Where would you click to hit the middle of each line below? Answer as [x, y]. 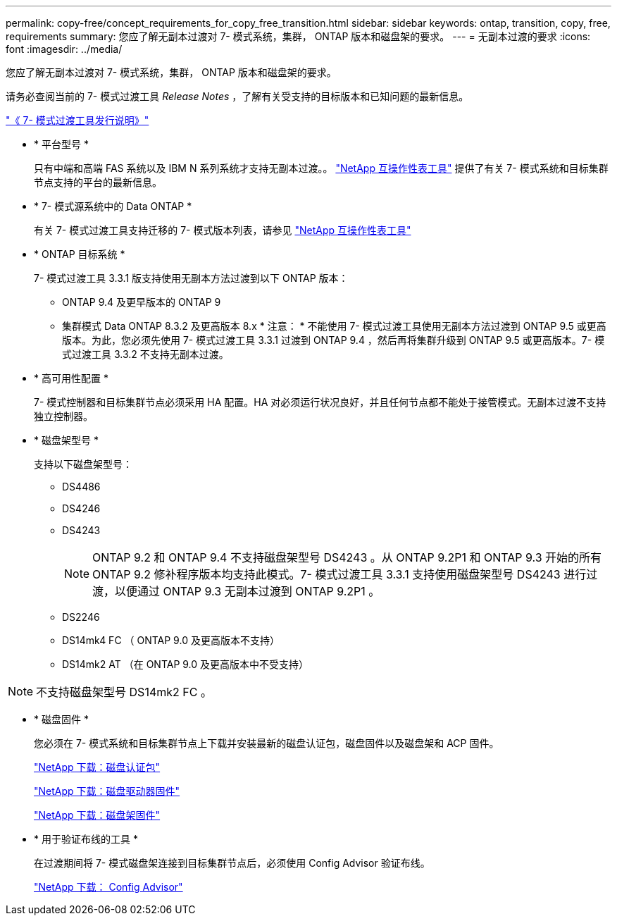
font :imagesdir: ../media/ [64, 49]
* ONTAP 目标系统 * [80, 254]
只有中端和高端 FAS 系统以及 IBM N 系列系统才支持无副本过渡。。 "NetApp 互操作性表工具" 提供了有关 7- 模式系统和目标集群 [321, 168]
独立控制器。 [63, 416]
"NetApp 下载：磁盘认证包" [97, 767]
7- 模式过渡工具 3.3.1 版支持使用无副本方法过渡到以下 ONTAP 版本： [191, 278]
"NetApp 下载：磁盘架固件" [97, 815]
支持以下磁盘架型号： [83, 464]
